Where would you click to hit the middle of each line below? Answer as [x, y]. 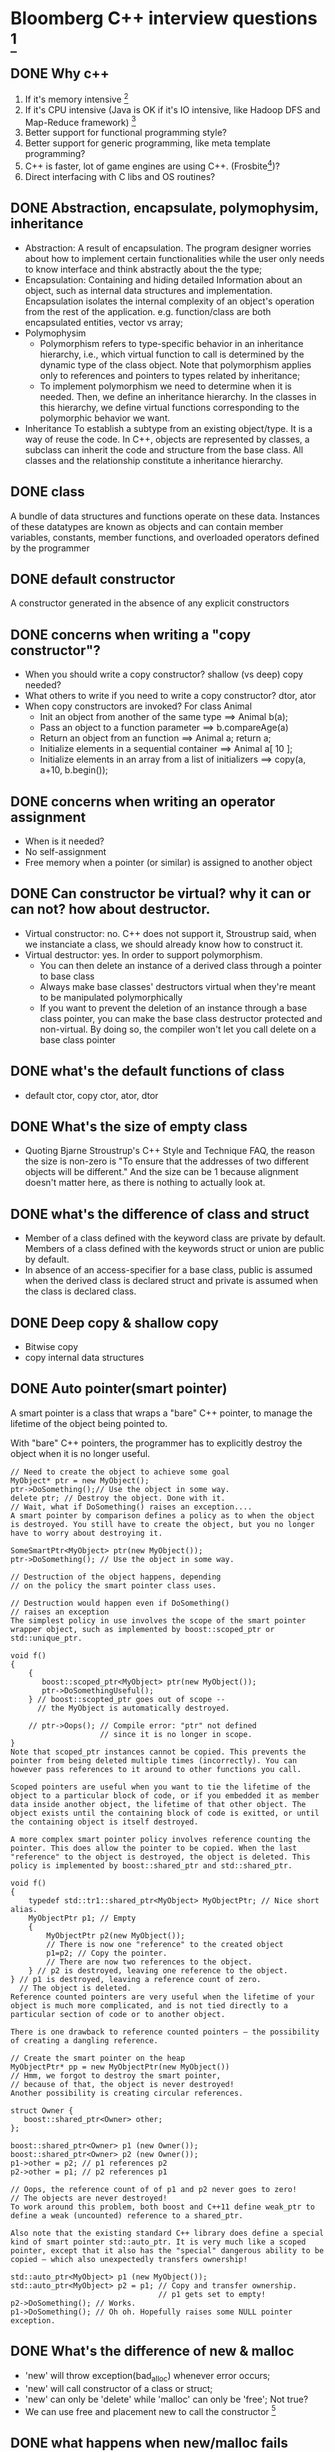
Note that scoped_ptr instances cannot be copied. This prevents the [158, 1752]
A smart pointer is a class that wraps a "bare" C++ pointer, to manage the [161, 1413]
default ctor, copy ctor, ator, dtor [91, 1095]
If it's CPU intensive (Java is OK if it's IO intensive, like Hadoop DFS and [172, 109]
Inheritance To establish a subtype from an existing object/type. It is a [168, 428]
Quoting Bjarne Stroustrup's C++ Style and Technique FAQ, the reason [169, 1151]
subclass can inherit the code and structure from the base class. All [164, 449]
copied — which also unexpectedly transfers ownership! [129, 2259]
